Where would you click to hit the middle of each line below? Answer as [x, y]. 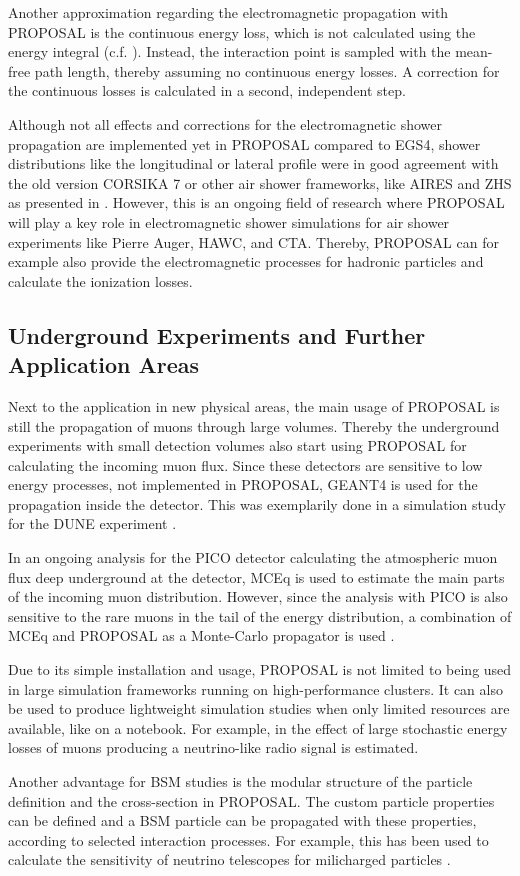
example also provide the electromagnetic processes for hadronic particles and [246, 261]
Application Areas [104, 364]
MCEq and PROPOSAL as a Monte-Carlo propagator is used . [201, 635]
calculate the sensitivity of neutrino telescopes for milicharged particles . [229, 859]
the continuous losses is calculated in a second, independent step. [207, 90]
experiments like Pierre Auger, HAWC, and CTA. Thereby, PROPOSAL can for [253, 241]
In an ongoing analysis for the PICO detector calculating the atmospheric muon [253, 557]
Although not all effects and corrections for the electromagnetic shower [225, 123]
